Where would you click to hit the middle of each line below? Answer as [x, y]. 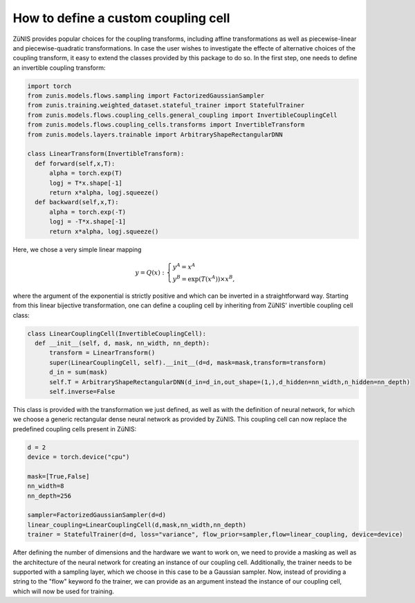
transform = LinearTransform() [102, 353]
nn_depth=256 [49, 496]
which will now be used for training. [63, 591]
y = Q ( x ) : [150, 272]
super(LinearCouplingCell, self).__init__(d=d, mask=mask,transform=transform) [188, 362]
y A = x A [184, 266]
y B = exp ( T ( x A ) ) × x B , [204, 279]
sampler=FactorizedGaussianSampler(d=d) [96, 515]
